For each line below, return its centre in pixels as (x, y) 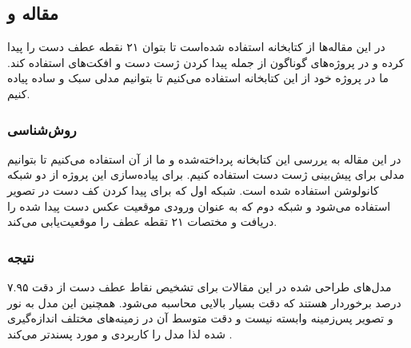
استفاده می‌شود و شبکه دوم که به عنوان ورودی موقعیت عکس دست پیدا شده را (199, 206)
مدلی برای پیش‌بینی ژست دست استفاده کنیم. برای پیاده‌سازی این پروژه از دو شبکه (206, 174)
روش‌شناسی (42, 129)
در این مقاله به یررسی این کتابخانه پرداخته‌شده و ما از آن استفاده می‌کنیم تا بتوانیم (204, 158)
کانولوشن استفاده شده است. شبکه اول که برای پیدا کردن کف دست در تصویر (193, 190)
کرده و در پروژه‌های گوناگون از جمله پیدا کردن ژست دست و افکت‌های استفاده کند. (206, 62)
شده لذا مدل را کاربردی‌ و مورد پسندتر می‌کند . (120, 333)
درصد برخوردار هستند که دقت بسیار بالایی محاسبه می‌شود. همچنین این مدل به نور (204, 302)
